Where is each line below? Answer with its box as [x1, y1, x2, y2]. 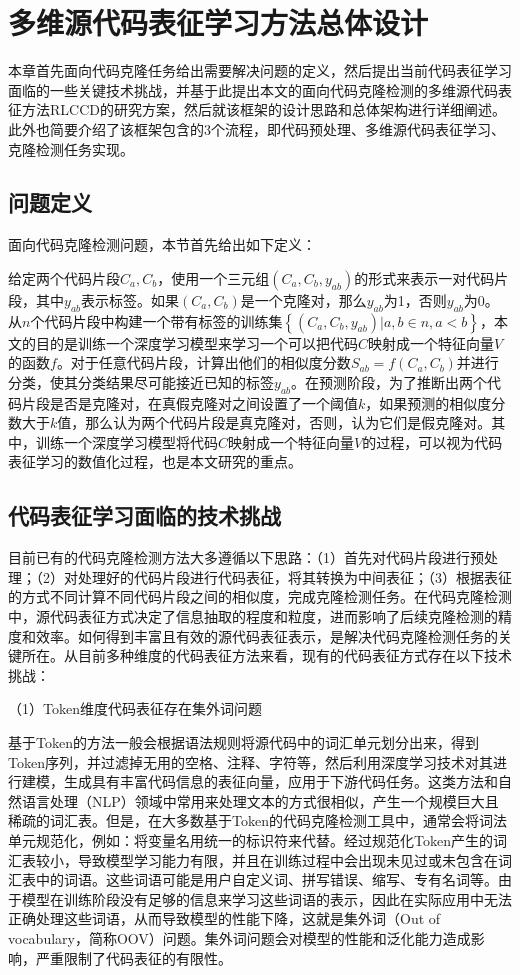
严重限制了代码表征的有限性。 [35, 947, 232, 968]
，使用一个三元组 [157, 267, 270, 288]
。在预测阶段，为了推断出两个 [291, 371, 488, 392]
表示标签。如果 [81, 289, 180, 310]
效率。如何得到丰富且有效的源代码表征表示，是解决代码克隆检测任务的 [35, 625, 498, 646]
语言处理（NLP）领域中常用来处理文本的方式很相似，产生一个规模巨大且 [21, 790, 499, 811]
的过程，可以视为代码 [362, 431, 503, 452]
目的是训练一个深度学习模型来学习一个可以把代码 [35, 332, 358, 353]
